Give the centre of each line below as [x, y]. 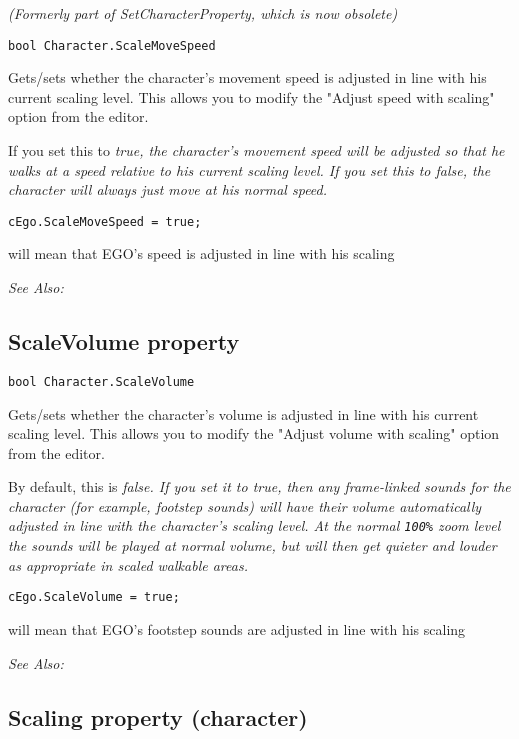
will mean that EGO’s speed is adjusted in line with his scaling [201, 253]
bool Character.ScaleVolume [101, 381]
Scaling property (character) [158, 716]
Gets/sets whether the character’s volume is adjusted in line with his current [243, 413]
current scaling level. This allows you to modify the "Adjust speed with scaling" [251, 96]
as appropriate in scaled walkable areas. [128, 564]
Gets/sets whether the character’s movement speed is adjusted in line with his [247, 77]
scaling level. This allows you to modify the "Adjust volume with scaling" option [254, 433]
